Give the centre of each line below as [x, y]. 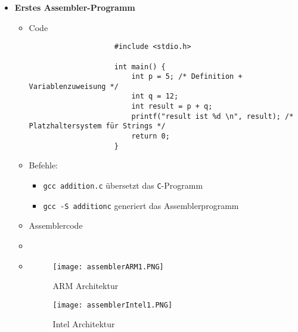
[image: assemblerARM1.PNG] [108, 267]
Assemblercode [56, 225]
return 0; [150, 136]
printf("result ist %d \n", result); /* [212, 116]
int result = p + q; [172, 107]
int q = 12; [155, 96]
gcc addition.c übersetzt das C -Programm [123, 185]
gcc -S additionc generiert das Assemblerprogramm [141, 205]
